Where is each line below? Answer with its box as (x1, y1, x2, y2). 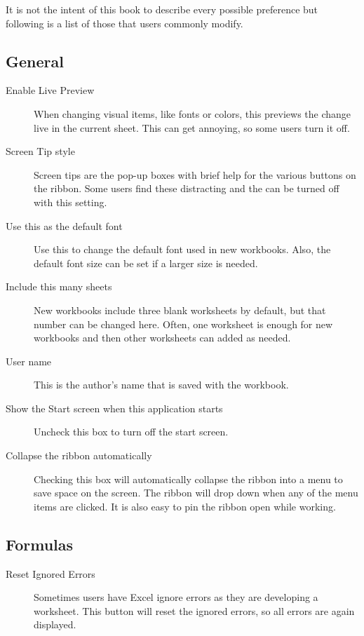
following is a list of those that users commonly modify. (6, 15, 243, 30)
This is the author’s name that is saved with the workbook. (34, 377, 289, 392)
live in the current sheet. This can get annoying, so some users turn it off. (34, 120, 350, 135)
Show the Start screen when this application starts (6, 400, 223, 415)
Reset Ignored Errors (6, 566, 95, 581)
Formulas (6, 533, 74, 555)
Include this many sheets (6, 279, 112, 294)
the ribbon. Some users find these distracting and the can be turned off (34, 181, 339, 196)
